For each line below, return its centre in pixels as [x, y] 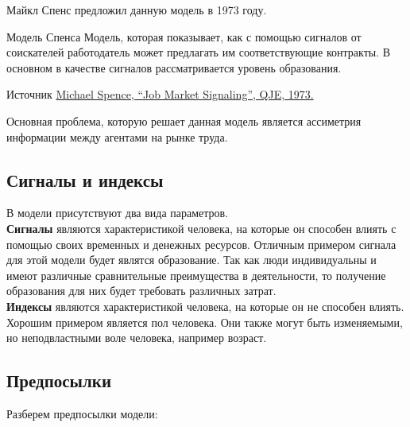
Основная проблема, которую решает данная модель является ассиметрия [184, 120]
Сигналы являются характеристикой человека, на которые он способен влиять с [201, 228]
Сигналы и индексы [85, 179]
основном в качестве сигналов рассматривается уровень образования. [174, 67]
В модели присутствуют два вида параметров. [118, 213]
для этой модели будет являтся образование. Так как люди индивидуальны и [191, 260]
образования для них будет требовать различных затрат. [141, 291]
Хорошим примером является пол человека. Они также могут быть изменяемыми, [205, 322]
